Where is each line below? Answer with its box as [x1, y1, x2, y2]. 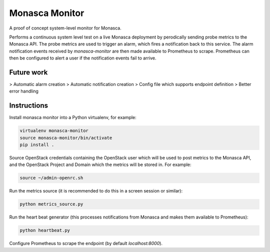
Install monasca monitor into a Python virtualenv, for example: [9, 114, 137, 120]
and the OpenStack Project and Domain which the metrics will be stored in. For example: [9, 161, 192, 167]
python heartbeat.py [19, 227, 70, 233]
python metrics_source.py [19, 201, 83, 207]
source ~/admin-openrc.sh [19, 175, 83, 181]
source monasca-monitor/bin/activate [19, 135, 112, 140]
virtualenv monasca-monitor [19, 128, 88, 133]
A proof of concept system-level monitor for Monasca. [9, 25, 122, 31]
